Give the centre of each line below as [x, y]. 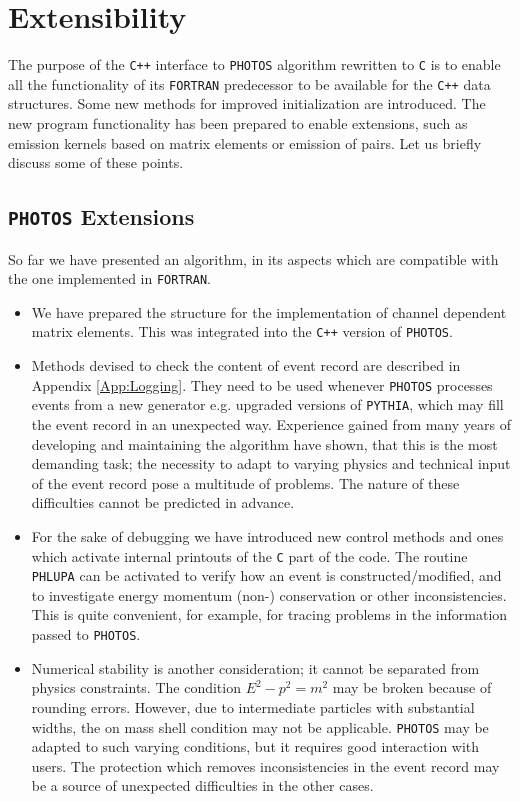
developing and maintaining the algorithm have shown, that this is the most [264, 443]
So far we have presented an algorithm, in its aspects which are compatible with [253, 258]
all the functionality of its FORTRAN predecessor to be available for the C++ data [249, 83]
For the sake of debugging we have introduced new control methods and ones [267, 535]
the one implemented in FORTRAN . [109, 278]
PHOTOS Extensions [101, 216]
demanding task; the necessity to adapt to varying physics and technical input [271, 463]
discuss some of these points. [96, 162]
